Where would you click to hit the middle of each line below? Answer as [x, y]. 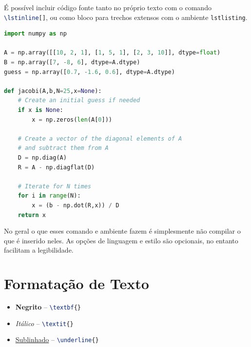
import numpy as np [35, 34]
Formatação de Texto [77, 283]
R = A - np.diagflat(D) [56, 167]
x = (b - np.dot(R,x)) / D [76, 205]
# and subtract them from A [63, 148]
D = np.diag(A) [42, 157]
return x [32, 215]
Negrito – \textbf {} [48, 307]
